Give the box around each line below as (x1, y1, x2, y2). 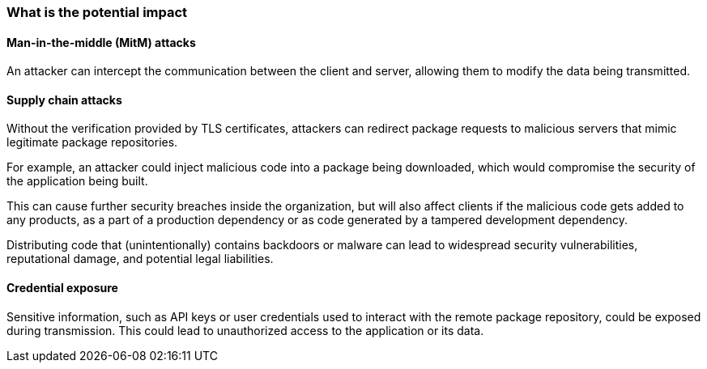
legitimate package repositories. (6, 135, 178, 150)
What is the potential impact (6, 4, 188, 20)
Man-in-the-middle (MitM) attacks (6, 35, 196, 49)
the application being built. (6, 174, 148, 189)
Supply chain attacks (6, 92, 122, 107)
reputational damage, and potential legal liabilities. (6, 252, 274, 266)
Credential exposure (6, 281, 118, 295)
